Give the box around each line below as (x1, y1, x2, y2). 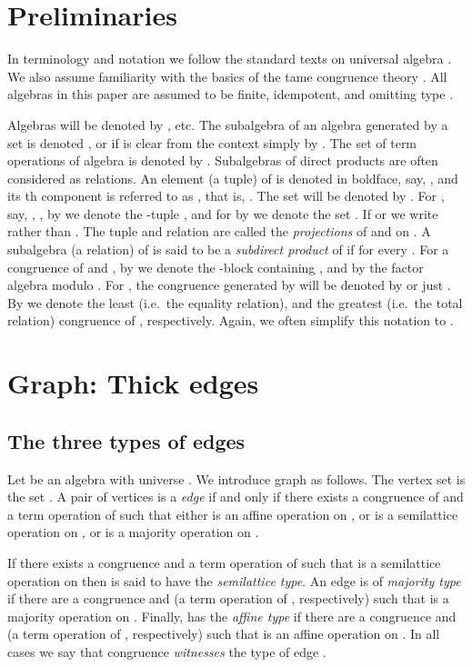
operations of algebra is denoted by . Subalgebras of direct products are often (7, 151, 438, 170)
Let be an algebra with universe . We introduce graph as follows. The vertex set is (7, 469, 466, 488)
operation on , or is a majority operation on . (7, 523, 259, 542)
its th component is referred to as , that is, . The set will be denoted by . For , (7, 186, 445, 205)
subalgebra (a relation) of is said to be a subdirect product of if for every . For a (7, 240, 449, 259)
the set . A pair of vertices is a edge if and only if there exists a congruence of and (7, 487, 464, 506)
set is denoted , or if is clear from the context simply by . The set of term (7, 133, 417, 152)
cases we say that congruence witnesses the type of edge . (7, 642, 326, 661)
